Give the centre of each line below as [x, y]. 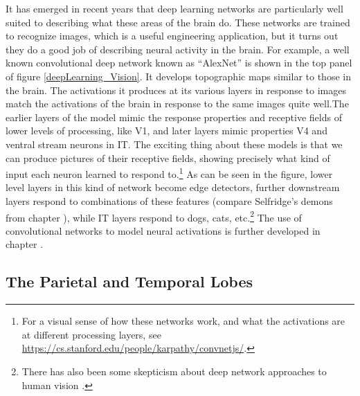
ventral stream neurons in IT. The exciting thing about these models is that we [174, 144]
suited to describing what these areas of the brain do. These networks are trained [178, 22]
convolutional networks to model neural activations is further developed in [163, 230]
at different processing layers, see [91, 334]
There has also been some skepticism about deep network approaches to [174, 371]
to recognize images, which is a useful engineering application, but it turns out [172, 36]
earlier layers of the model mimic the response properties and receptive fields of [174, 117]
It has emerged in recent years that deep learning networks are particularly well [174, 8]
